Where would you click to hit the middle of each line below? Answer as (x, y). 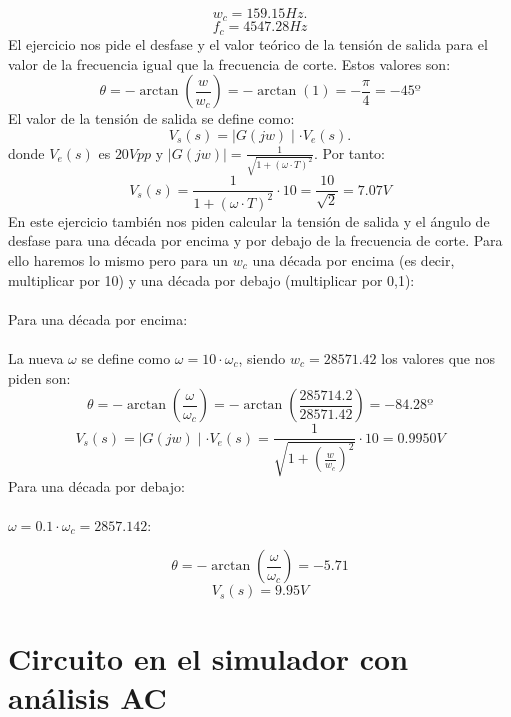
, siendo (262, 357)
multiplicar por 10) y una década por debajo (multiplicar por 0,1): (211, 279)
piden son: (39, 377)
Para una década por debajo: (96, 485)
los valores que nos (438, 357)
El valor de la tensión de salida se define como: (151, 118)
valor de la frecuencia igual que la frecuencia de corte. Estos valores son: (229, 63)
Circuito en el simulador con (208, 657)
